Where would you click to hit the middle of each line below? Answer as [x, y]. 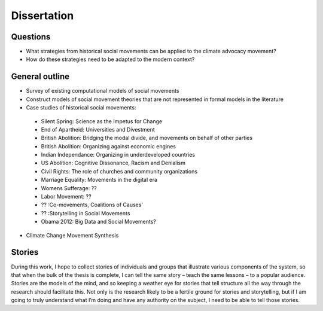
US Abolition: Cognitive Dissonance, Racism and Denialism [113, 163]
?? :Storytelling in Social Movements [86, 213]
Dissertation [42, 16]
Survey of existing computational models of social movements [103, 91]
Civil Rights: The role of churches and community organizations [119, 171]
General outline [40, 77]
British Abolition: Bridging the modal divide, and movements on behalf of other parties [147, 138]
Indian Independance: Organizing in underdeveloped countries [118, 155]
